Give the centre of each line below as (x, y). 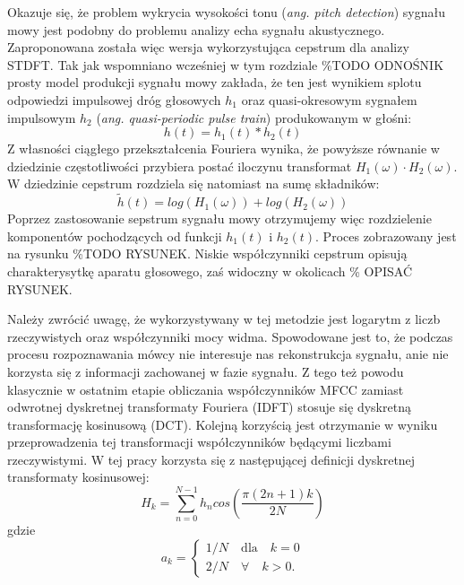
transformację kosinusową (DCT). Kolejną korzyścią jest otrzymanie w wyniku (223, 424)
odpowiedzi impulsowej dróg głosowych (114, 99)
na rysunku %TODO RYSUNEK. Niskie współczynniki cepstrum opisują (207, 253)
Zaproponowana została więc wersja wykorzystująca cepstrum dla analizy (208, 47)
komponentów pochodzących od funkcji (115, 236)
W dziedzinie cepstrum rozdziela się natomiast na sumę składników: (193, 183)
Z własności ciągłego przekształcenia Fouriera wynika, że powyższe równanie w (223, 148)
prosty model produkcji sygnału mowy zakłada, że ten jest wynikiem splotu (215, 82)
